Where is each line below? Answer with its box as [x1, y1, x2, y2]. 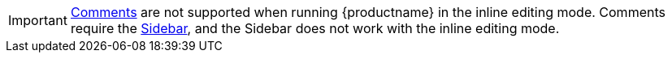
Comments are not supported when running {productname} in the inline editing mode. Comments [70, 4, 665, 20]
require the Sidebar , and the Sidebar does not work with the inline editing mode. [70, 20, 560, 36]
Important [8, 12, 67, 28]
